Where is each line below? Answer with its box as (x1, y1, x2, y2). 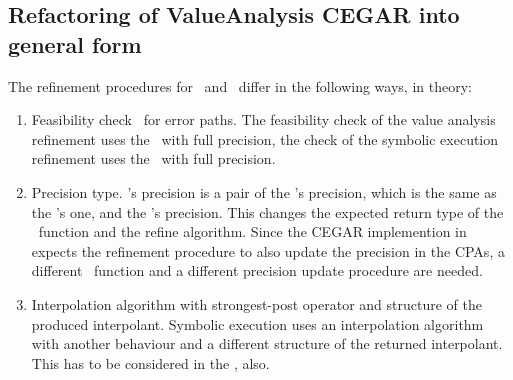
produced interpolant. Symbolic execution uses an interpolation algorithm (31, 313, 484, 334)
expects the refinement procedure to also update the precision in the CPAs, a (31, 240, 505, 261)
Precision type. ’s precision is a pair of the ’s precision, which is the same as (31, 181, 497, 202)
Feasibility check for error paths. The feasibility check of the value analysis (31, 109, 496, 130)
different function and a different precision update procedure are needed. (31, 260, 483, 281)
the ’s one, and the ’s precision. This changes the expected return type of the (31, 201, 504, 222)
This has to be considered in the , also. (31, 352, 270, 373)
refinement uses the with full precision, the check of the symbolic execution (31, 128, 499, 149)
